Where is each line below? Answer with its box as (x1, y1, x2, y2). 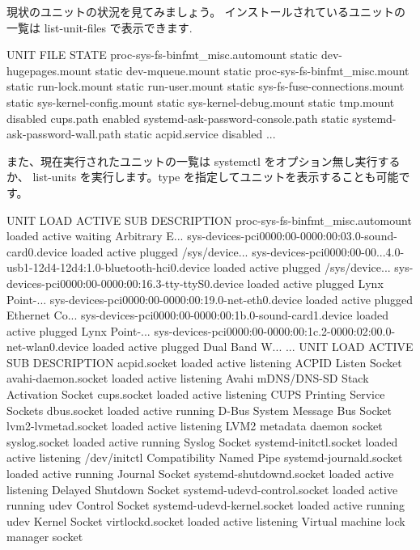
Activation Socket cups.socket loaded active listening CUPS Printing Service (6, 386, 385, 403)
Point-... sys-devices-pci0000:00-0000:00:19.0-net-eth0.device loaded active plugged (6, 290, 414, 307)
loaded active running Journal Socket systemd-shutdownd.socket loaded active (6, 465, 394, 482)
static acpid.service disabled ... (125, 125, 276, 142)
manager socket (6, 528, 83, 545)
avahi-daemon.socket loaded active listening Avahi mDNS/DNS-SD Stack (6, 370, 369, 387)
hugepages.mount (6, 61, 92, 78)
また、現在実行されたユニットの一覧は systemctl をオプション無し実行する (6, 152, 401, 169)
